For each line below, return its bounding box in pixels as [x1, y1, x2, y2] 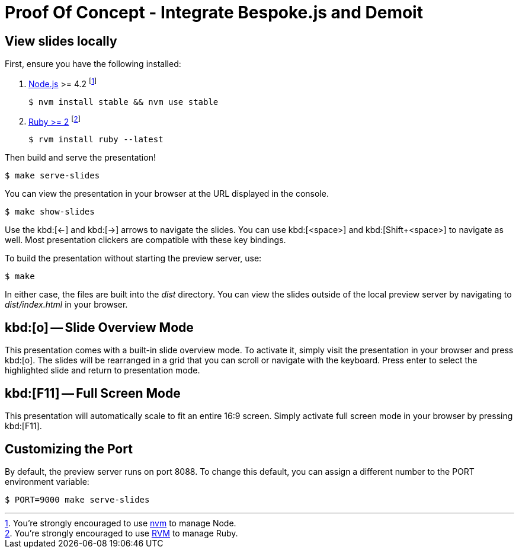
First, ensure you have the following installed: [5, 59, 181, 69]
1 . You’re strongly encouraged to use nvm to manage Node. [5, 518, 236, 529]
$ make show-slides [5, 207, 95, 217]
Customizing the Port [5, 441, 133, 456]
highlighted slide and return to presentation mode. [5, 365, 200, 376]
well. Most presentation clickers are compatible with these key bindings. [5, 235, 286, 245]
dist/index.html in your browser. [5, 299, 128, 310]
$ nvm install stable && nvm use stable [28, 97, 219, 107]
